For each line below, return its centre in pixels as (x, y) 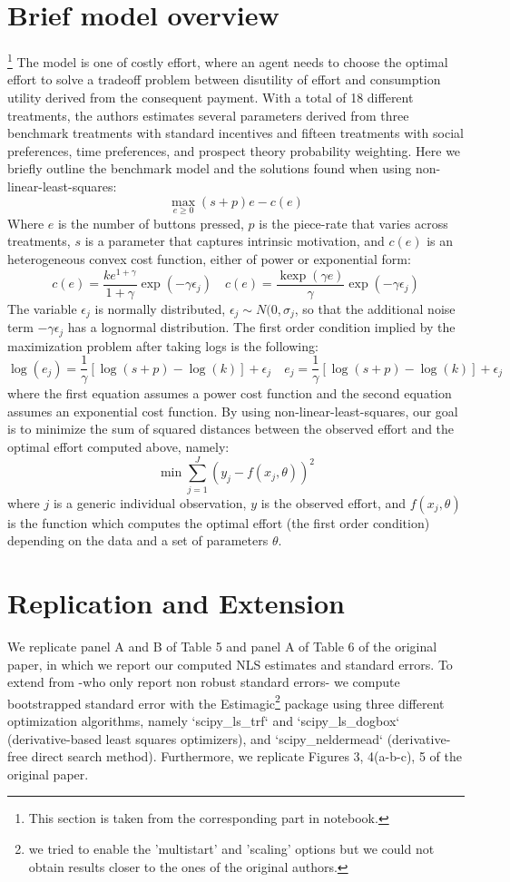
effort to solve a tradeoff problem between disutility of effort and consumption (224, 79)
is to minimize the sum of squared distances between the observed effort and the (231, 429)
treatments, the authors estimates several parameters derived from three (208, 115)
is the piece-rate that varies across (353, 223)
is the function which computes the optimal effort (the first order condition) (219, 522)
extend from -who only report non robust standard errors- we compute (204, 682)
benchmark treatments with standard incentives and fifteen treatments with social (235, 133)
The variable (42, 308)
